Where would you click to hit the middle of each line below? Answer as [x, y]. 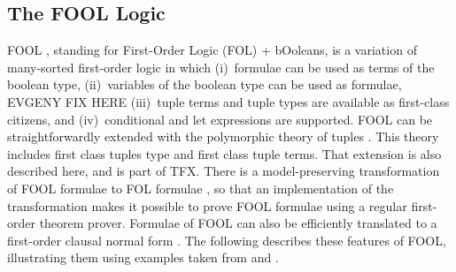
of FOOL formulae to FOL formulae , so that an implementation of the [201, 188]
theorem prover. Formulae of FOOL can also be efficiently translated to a [238, 223]
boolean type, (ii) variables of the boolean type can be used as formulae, [205, 84]
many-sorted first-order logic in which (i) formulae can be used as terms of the [221, 67]
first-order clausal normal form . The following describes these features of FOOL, [227, 240]
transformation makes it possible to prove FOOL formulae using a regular [207, 205]
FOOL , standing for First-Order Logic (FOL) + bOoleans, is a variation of [212, 50]
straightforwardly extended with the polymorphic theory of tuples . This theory [223, 136]
